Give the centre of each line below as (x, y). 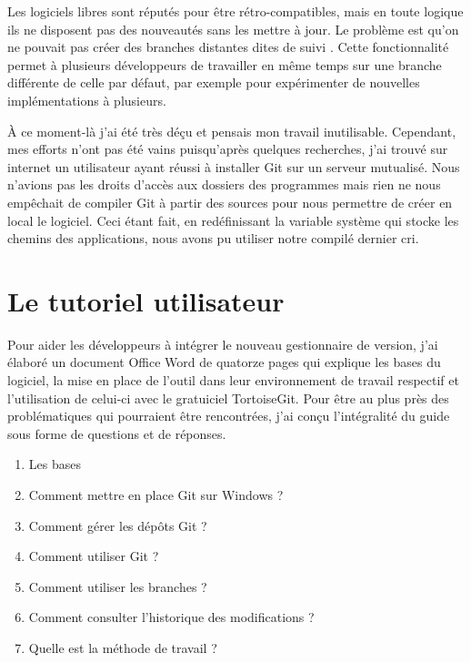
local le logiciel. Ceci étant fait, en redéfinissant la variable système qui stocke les (233, 220)
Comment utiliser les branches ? (118, 586)
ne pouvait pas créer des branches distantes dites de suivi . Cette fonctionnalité (228, 47)
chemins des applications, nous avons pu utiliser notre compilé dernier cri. (213, 238)
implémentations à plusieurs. (87, 100)
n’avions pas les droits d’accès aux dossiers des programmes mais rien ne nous (224, 184)
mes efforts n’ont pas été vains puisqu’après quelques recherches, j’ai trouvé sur (228, 149)
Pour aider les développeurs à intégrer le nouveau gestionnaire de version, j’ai (223, 344)
